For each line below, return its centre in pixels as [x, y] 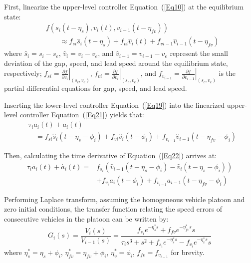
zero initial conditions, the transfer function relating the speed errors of [113, 209]
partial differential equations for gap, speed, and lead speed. [96, 88]
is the [227, 73]
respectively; [23, 73]
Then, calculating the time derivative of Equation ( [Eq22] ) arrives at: [111, 155]
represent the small [199, 53]
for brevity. [188, 252]
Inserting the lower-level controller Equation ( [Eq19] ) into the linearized [115, 105]
